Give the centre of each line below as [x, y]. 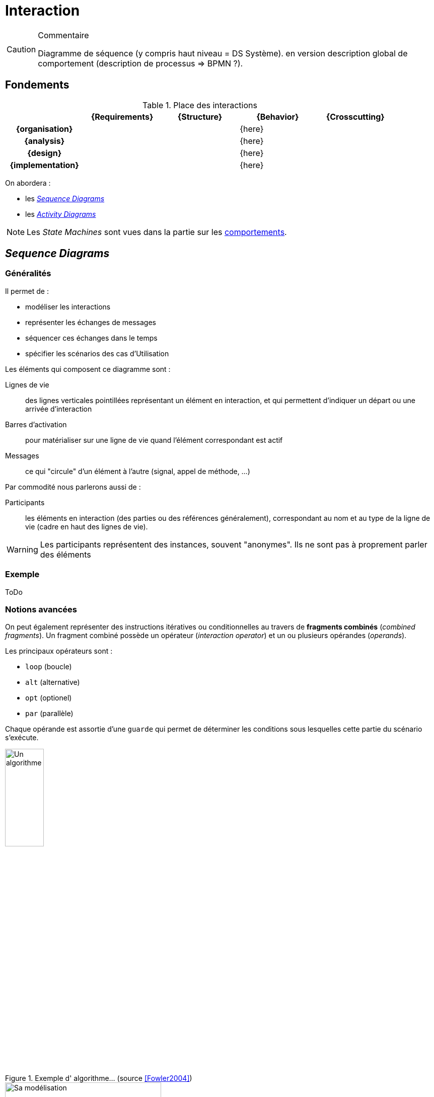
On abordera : [28, 183]
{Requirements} [122, 116]
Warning [22, 549]
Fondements [37, 85]
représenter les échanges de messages [91, 322]
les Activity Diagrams [61, 214]
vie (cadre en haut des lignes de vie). [87, 526]
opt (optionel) [49, 698]
